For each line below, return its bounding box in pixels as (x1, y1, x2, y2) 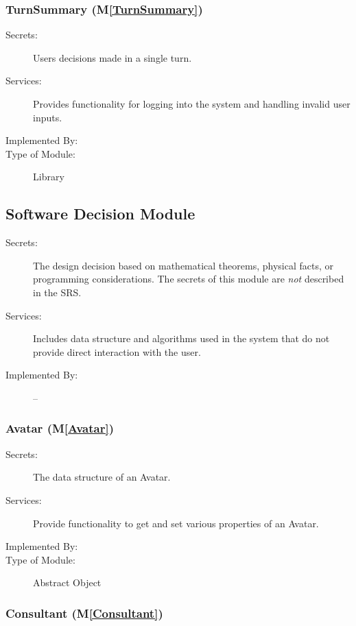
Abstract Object (33, 575, 102, 590)
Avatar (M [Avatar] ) (5, 420, 114, 437)
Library (33, 169, 64, 184)
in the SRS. (33, 285, 82, 299)
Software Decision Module (5, 203, 195, 224)
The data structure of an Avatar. (33, 470, 171, 484)
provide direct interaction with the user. (33, 344, 201, 359)
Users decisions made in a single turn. (33, 50, 192, 64)
